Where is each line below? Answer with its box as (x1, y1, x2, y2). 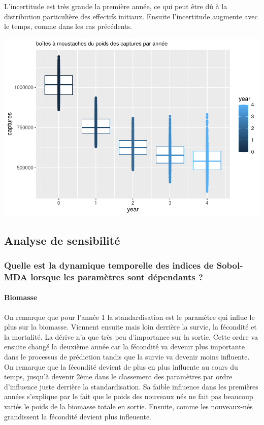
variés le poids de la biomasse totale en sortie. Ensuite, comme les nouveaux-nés (4, 401, 253, 411)
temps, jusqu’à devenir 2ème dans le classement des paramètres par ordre (4, 371, 233, 382)
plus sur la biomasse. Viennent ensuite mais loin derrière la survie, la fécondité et (4, 321, 257, 332)
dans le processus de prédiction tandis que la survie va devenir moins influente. (4, 351, 250, 362)
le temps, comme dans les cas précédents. (4, 21, 132, 31)
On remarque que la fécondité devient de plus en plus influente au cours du (4, 361, 238, 372)
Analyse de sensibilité (4, 232, 120, 248)
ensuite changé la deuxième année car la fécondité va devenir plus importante (4, 341, 245, 352)
